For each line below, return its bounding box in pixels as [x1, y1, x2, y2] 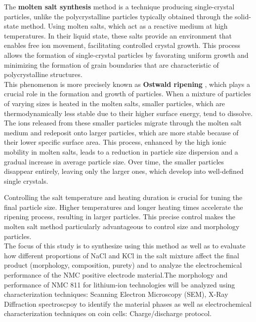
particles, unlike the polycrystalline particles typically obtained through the [4, 11, 233, 21]
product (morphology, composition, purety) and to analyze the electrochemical [4, 260, 242, 270]
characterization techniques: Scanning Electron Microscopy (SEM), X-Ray [4, 289, 228, 299]
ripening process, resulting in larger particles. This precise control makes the [4, 211, 235, 222]
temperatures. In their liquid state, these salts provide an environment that [4, 30, 232, 40]
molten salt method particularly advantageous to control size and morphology [4, 221, 240, 232]
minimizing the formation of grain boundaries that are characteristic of [4, 59, 219, 70]
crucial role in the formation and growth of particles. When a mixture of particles [4, 88, 251, 99]
